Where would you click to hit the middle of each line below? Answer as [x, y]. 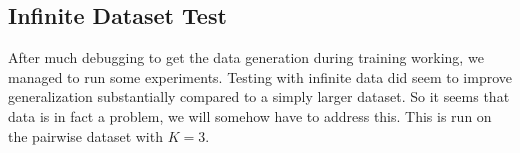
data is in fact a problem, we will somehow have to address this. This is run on [250, 115]
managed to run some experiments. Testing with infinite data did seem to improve [260, 76]
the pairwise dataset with [85, 135]
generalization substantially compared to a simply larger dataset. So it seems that [259, 96]
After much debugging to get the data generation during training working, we [246, 57]
